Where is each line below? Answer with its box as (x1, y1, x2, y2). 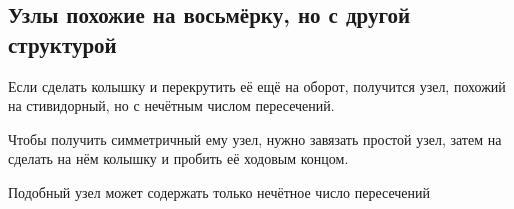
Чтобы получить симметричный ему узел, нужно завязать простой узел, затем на (8, 128, 502, 149)
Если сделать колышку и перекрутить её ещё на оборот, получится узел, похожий (8, 75, 506, 96)
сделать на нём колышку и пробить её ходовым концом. (8, 148, 349, 169)
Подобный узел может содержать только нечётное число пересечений (8, 181, 431, 202)
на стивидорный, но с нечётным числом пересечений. (8, 95, 335, 116)
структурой (8, 28, 117, 59)
